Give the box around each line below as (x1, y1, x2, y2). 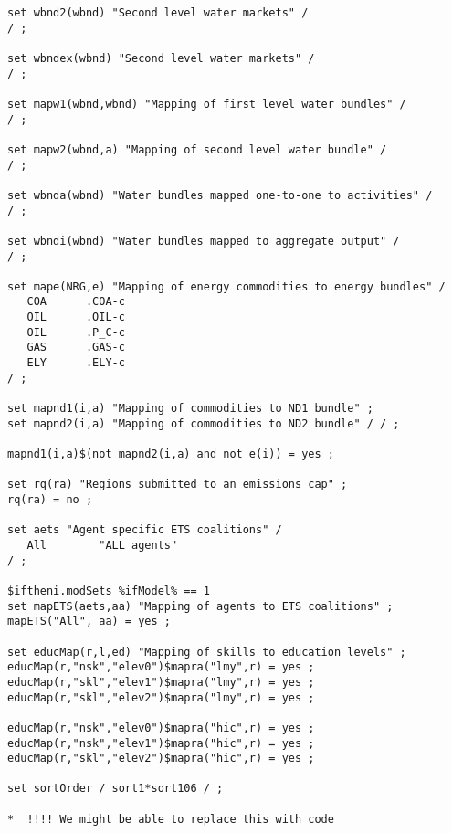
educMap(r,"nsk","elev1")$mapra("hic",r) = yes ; (7, 736, 315, 750)
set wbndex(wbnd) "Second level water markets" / (7, 51, 315, 65)
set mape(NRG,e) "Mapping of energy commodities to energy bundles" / (7, 279, 446, 293)
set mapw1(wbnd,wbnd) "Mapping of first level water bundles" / (7, 97, 406, 111)
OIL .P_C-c (26, 325, 125, 339)
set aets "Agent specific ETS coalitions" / (7, 523, 282, 537)
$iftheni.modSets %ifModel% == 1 (7, 584, 210, 597)
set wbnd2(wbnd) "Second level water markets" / (7, 6, 309, 19)
